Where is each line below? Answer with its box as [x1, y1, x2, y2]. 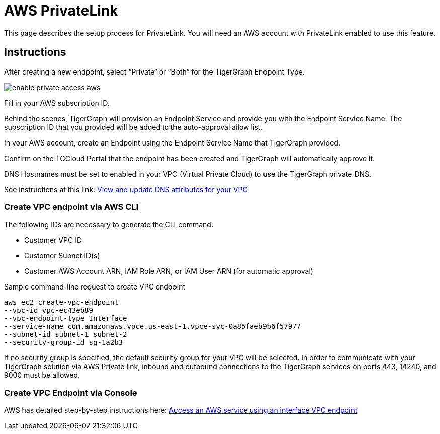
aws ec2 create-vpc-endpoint [4, 298, 119, 307]
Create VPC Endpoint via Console [4, 387, 137, 398]
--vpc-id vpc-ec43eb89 [4, 306, 94, 315]
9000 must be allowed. [4, 371, 80, 380]
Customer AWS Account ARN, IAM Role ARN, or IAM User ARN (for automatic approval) [24, 267, 313, 276]
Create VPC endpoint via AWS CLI [4, 201, 139, 212]
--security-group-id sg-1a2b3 [4, 338, 123, 347]
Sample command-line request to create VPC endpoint [4, 282, 186, 292]
